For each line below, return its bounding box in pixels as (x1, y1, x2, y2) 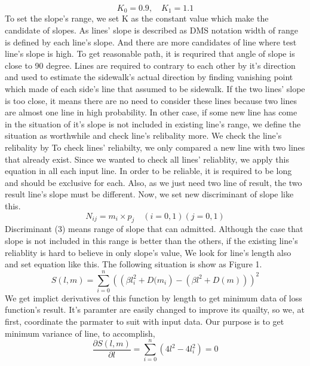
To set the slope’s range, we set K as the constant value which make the (5, 12, 269, 25)
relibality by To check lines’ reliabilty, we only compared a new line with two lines (5, 141, 305, 153)
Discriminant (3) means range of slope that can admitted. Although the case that (5, 222, 303, 235)
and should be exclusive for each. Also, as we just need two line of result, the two (5, 176, 302, 188)
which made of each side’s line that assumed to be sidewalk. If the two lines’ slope (5, 83, 305, 95)
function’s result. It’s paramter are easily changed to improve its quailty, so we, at (5, 303, 305, 316)
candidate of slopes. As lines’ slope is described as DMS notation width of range (5, 24, 298, 36)
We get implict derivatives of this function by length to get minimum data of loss (5, 291, 302, 304)
